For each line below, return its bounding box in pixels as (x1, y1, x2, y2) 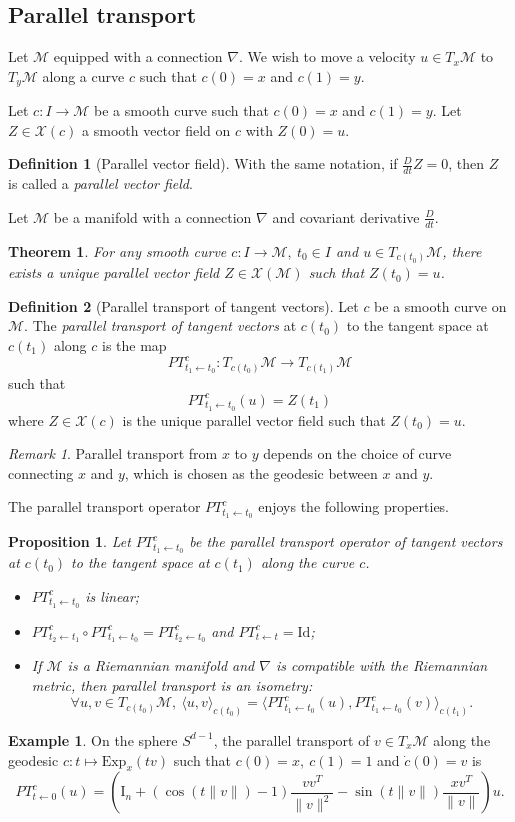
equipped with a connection (53, 46, 223, 67)
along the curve (260, 552, 355, 573)
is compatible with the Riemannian (275, 655, 488, 676)
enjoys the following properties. (258, 496, 450, 517)
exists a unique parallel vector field (8, 262, 220, 283)
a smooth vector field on (82, 119, 231, 140)
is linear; (85, 585, 140, 606)
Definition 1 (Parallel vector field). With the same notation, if (8, 153, 398, 174)
